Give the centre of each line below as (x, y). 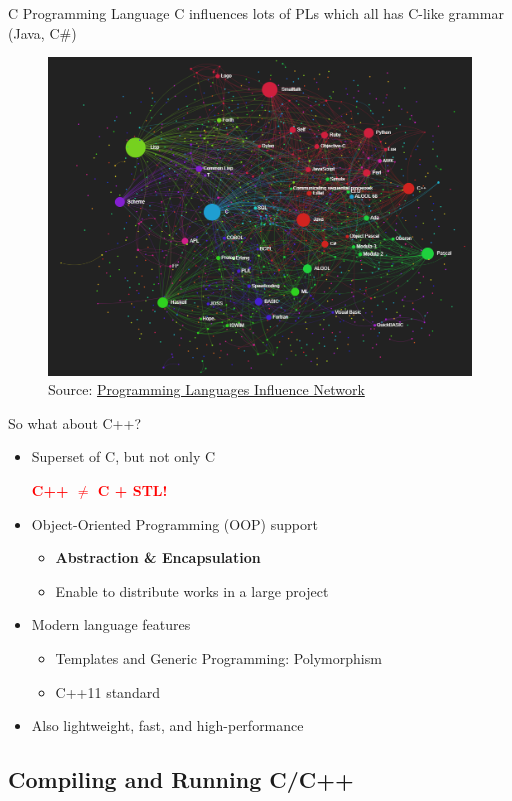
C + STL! (132, 489)
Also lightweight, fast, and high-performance (167, 725)
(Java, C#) (42, 32)
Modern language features (111, 624)
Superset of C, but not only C (123, 456)
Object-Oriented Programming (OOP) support (174, 523)
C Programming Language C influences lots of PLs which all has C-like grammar (256, 13)
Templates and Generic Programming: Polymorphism (218, 657)
